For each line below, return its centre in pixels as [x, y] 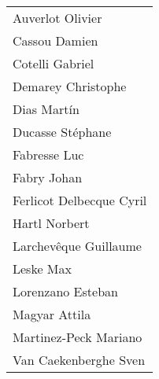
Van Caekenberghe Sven [79, 360]
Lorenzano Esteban [65, 291]
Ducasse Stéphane [62, 132]
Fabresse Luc [48, 155]
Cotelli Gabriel [54, 63]
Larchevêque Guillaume [77, 246]
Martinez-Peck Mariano [78, 337]
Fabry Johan [48, 177]
